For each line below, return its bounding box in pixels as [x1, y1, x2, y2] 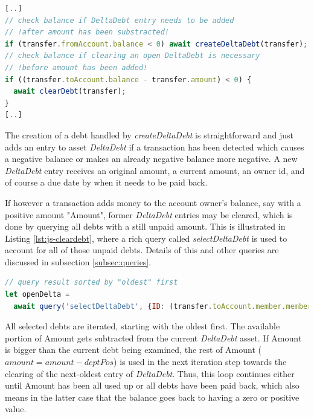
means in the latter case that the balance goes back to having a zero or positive [5, 390, 300, 403]
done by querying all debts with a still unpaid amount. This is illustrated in [5, 220, 286, 233]
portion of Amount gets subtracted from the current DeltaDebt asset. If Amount [5, 331, 302, 344]
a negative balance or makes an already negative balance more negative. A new [5, 152, 298, 165]
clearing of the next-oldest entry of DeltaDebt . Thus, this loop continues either [5, 367, 295, 380]
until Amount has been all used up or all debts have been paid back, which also [5, 379, 300, 392]
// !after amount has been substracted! [5, 28, 170, 37]
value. [5, 402, 27, 415]
